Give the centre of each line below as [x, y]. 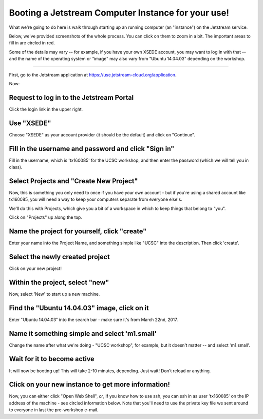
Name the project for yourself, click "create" [78, 231]
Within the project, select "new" [59, 282]
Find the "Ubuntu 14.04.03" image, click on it [79, 308]
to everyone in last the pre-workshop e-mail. [54, 410]
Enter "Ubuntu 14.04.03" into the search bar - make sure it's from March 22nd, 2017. [94, 320]
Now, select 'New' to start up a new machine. [55, 294]
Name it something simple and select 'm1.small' [83, 333]
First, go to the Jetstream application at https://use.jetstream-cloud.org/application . [93, 75]
